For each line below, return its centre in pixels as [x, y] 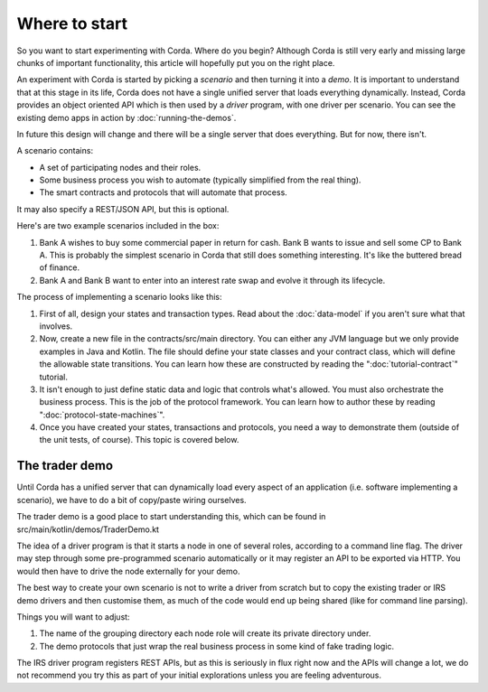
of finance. [60, 267]
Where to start [72, 23]
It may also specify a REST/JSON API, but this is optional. [123, 209]
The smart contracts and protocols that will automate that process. [164, 192]
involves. [56, 326]
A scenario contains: [55, 151]
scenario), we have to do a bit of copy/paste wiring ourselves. [132, 500]
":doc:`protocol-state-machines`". [102, 415]
